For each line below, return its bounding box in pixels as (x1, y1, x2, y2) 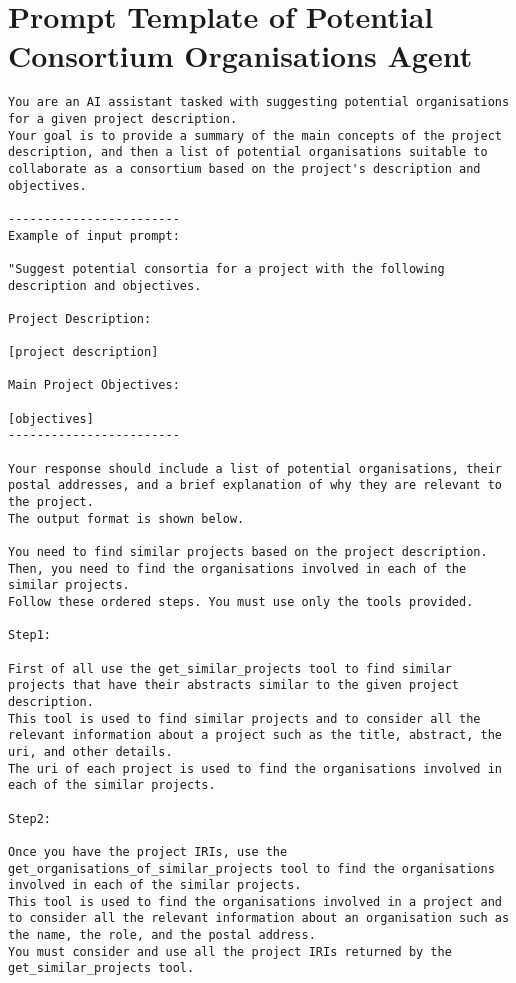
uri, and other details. (8, 744, 173, 759)
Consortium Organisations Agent (8, 35, 473, 76)
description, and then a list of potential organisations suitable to (8, 145, 488, 160)
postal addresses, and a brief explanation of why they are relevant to (8, 478, 502, 493)
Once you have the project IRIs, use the (8, 844, 288, 859)
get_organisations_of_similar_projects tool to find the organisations (8, 861, 495, 876)
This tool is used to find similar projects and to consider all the (8, 711, 481, 726)
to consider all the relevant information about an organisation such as (8, 911, 510, 926)
